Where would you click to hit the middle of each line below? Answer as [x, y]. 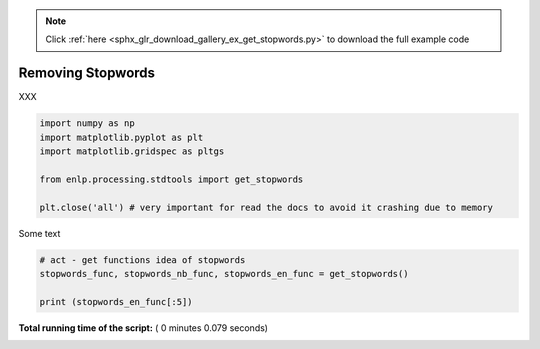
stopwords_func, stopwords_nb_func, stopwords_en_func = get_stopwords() [224, 273]
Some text [39, 233]
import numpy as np [87, 123]
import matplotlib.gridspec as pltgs [132, 151]
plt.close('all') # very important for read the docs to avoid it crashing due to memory [266, 207]
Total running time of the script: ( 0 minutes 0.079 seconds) [143, 327]
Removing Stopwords [86, 73]
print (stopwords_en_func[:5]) [116, 301]
